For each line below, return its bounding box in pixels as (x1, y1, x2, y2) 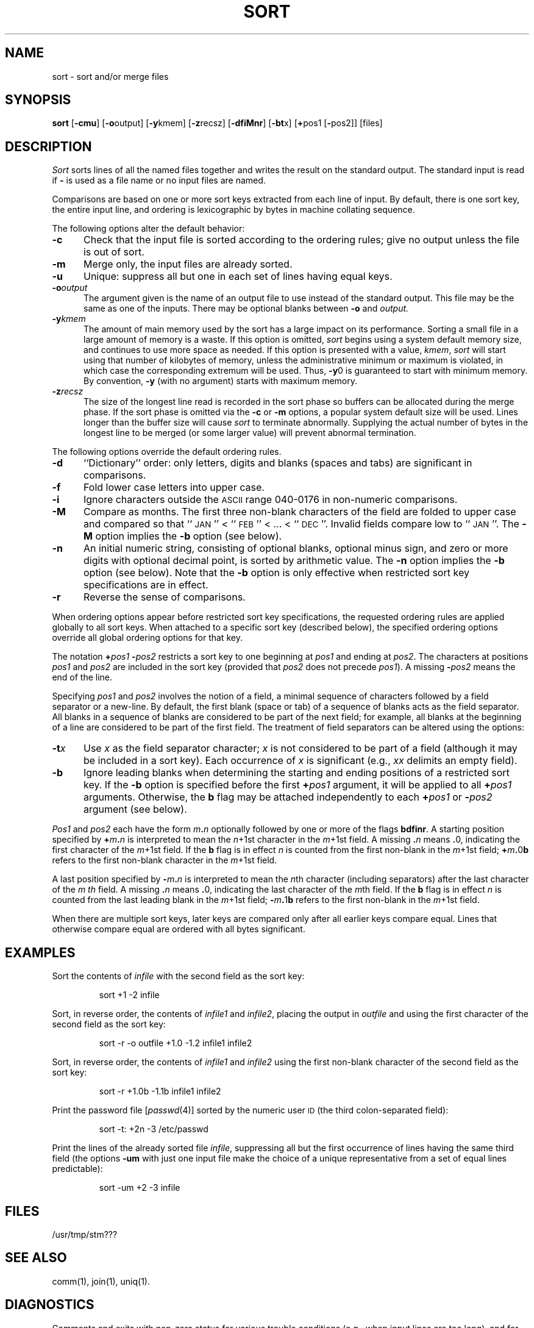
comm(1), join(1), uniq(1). (52, 1276, 150, 1287)
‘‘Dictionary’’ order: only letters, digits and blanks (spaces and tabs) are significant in (83, 457, 472, 469)
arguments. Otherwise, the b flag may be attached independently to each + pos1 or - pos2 (83, 791, 493, 804)
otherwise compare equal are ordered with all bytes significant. (52, 924, 305, 935)
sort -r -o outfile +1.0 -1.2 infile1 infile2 (99, 1038, 252, 1049)
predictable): (52, 1163, 103, 1174)
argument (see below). (83, 803, 187, 816)
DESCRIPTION (5, 138, 92, 154)
